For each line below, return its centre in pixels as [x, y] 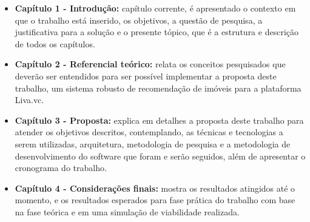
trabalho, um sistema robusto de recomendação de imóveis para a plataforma [158, 88]
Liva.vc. [29, 100]
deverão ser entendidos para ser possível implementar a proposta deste [146, 76]
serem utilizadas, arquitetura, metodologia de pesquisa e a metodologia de [153, 143]
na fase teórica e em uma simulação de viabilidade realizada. [127, 211]
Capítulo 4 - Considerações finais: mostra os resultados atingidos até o [155, 188]
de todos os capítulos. [55, 43]
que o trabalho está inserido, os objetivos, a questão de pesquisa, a [139, 20]
